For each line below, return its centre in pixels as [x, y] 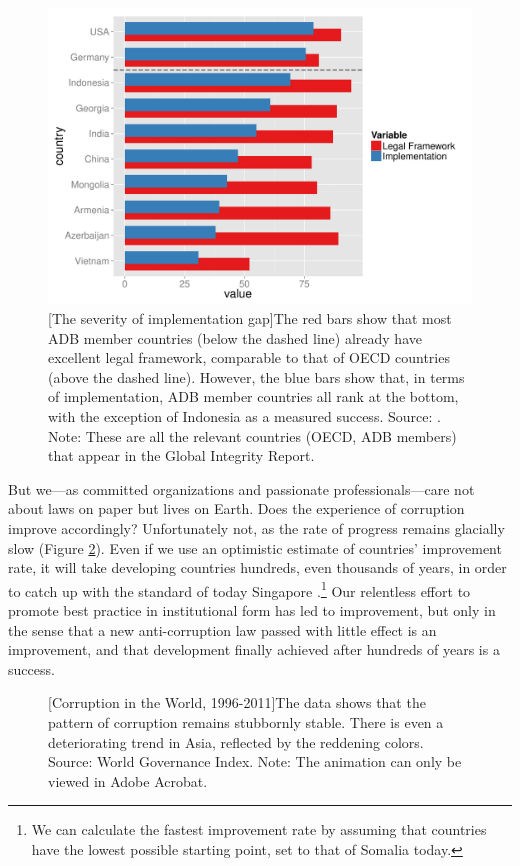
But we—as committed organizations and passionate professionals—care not [241, 488]
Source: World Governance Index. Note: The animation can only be [255, 761]
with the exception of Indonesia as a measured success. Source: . [244, 416]
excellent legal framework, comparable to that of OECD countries [249, 357]
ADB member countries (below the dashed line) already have [235, 337]
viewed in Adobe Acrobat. [128, 780]
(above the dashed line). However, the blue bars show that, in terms [256, 376]
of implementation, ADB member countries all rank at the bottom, [253, 396]
